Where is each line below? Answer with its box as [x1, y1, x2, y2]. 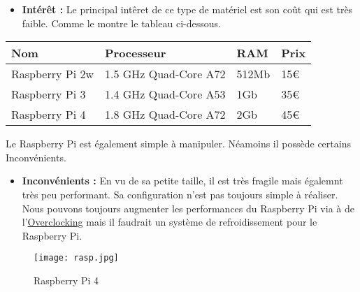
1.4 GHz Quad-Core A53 [104, 86, 226, 103]
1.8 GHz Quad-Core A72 [104, 106, 226, 123]
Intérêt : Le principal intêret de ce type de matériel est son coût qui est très [22, 2, 353, 16]
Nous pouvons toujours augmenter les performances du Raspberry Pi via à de [22, 200, 354, 215]
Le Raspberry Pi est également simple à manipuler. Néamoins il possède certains [6, 136, 351, 151]
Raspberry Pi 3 [11, 86, 86, 103]
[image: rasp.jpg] [34, 253, 119, 263]
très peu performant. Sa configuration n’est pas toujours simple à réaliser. [22, 187, 338, 201]
